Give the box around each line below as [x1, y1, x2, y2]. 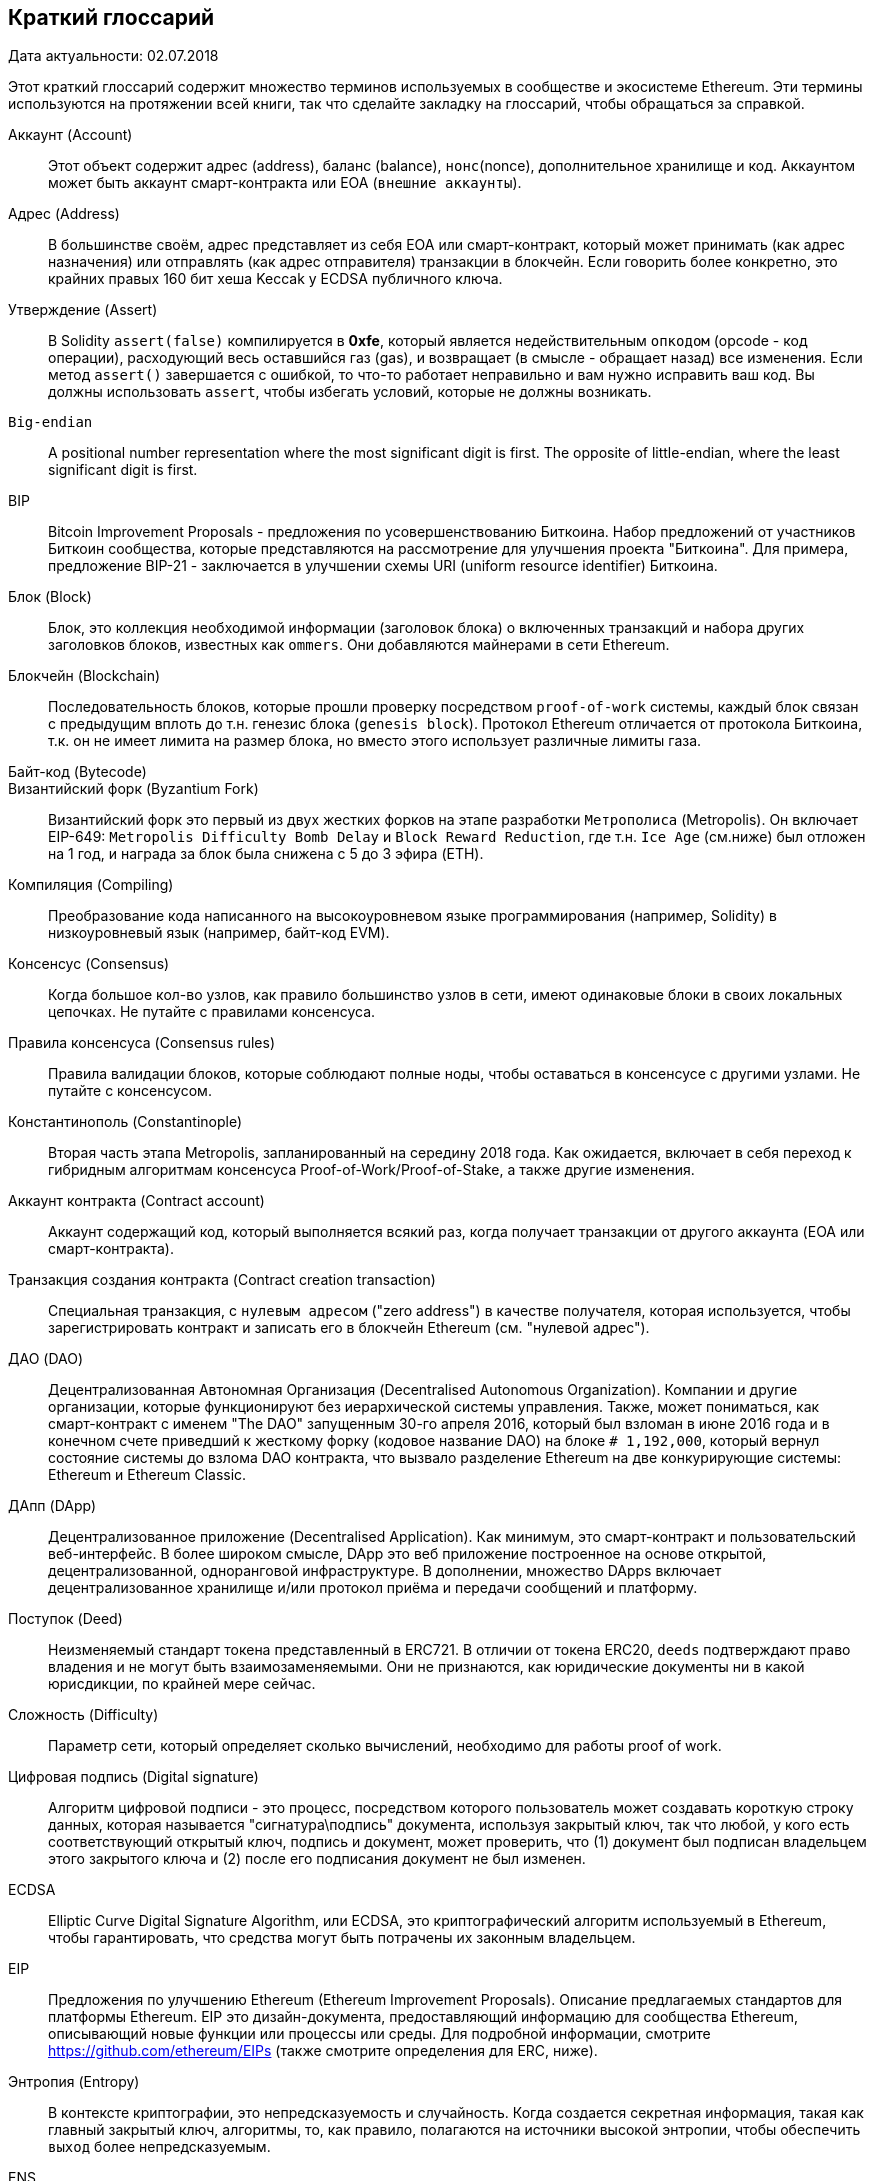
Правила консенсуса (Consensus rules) [8, 1034, 275, 1052]
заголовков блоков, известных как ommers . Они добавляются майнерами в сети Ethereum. [48, 636, 670, 654]
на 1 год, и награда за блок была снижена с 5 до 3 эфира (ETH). [48, 845, 484, 863]
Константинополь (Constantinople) [8, 1113, 243, 1131]
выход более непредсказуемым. [48, 2138, 271, 2156]
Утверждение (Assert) [8, 301, 158, 319]
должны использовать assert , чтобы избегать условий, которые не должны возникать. [48, 383, 652, 401]
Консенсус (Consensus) [8, 955, 170, 973]
